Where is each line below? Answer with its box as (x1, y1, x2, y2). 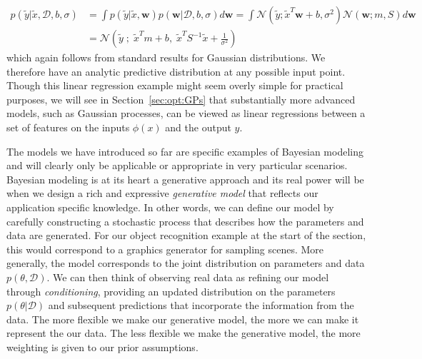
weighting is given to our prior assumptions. (6, 339, 199, 354)
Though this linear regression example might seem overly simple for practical (6, 78, 343, 93)
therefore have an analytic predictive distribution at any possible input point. (6, 64, 346, 79)
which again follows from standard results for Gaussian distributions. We (6, 50, 326, 65)
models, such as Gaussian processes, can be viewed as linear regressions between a (6, 106, 366, 121)
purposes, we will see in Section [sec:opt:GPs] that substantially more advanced (6, 91, 356, 106)
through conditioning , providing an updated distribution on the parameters (6, 283, 336, 298)
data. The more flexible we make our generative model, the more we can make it (6, 311, 359, 326)
